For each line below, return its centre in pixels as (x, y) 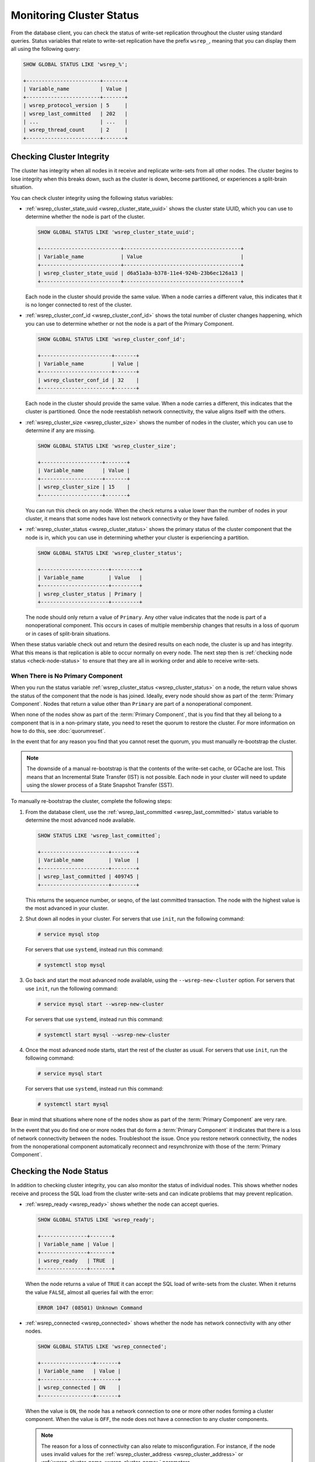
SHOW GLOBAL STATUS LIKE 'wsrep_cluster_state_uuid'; (116, 232)
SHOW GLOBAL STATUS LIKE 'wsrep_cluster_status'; (110, 553)
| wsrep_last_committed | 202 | (76, 113)
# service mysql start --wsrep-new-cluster (101, 1004)
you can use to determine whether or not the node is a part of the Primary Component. (129, 323)
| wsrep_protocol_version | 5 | (76, 106)
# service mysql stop (69, 935)
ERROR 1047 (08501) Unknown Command (90, 1308)
